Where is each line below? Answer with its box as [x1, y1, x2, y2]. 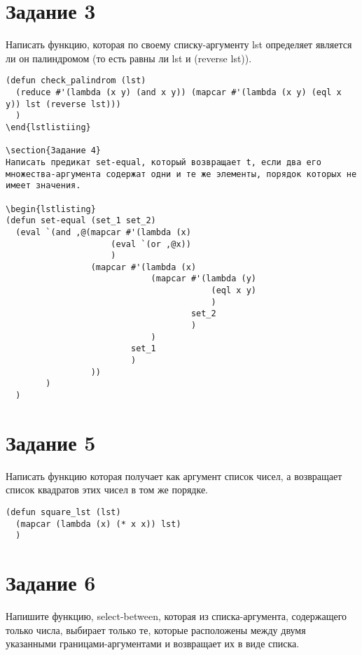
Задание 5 [6, 428, 96, 456]
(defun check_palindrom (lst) [6, 76, 146, 86]
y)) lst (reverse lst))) [6, 99, 121, 109]
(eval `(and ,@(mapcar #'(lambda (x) [15, 227, 191, 237]
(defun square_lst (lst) [6, 507, 121, 517]
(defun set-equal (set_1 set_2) [6, 216, 156, 226]
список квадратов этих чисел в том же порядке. [6, 482, 208, 497]
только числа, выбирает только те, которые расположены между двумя [6, 622, 306, 637]
